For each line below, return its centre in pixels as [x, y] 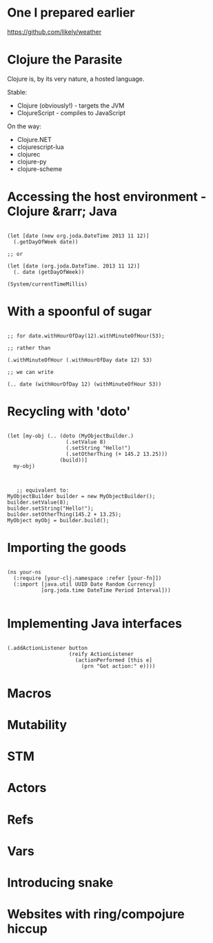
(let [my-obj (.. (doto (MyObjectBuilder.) [71, 436]
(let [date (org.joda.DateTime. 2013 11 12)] [73, 266]
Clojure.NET [34, 139]
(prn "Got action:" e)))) [118, 666]
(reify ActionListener [101, 654]
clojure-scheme [40, 169]
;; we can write [30, 372]
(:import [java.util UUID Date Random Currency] [84, 584]
